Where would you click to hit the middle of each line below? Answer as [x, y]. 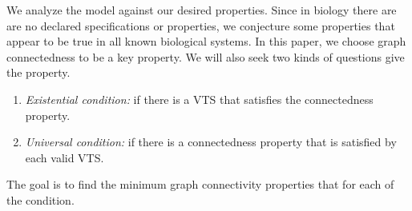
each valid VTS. [65, 157]
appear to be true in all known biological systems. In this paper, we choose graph [206, 41]
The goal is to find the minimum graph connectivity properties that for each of [200, 184]
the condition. [40, 199]
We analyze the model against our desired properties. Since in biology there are [202, 10]
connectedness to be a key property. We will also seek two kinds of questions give [206, 56]
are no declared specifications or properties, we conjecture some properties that [201, 25]
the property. [38, 72]
